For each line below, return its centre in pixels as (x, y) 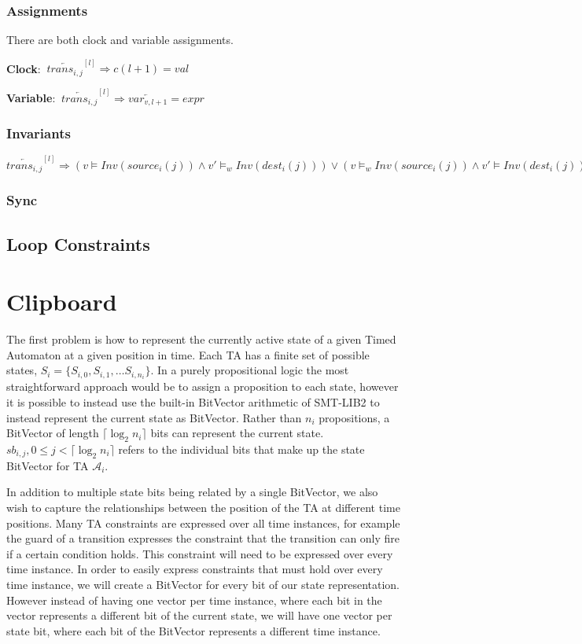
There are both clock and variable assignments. (120, 40)
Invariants (39, 132)
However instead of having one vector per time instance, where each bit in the (194, 600)
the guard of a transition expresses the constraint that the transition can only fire (203, 538)
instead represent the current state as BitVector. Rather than (154, 417)
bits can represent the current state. (237, 433)
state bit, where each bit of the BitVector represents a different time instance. (193, 630)
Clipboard (62, 302)
